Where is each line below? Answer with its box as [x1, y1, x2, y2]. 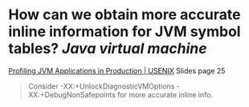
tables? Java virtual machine [8, 40, 207, 57]
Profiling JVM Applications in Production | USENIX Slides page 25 [8, 65, 226, 75]
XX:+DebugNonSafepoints [27, 89, 116, 99]
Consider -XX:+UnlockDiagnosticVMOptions [27, 81, 175, 91]
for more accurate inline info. [117, 89, 213, 99]
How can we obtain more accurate [8, 6, 241, 24]
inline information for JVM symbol [8, 22, 241, 41]
